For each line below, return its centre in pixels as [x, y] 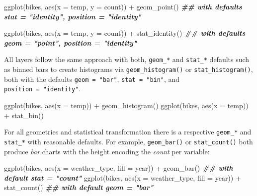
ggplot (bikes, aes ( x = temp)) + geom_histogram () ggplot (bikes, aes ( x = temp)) [126, 105]
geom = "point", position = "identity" [71, 42]
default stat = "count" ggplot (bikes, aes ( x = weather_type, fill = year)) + [123, 177]
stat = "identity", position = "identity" [73, 16]
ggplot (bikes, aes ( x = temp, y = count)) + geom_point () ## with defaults [123, 6]
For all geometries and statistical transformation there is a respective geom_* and [128, 132]
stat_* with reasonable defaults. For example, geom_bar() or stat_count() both [128, 141]
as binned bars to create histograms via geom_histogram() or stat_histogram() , [128, 69]
